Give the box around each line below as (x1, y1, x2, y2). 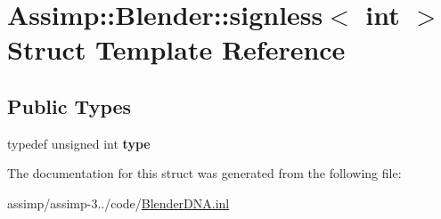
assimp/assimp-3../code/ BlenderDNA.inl (7, 193, 230, 212)
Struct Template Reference (7, 31, 346, 68)
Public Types (7, 92, 132, 119)
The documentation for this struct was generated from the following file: (7, 164, 402, 182)
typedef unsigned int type (7, 134, 151, 152)
